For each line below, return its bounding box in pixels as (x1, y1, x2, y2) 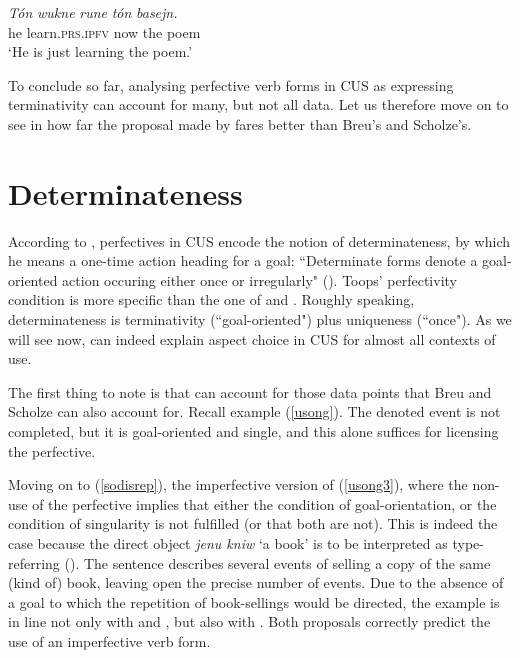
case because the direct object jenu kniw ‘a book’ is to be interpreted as (8, 533, 448, 553)
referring (8, 552, 60, 573)
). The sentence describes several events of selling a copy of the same (69, 552, 491, 573)
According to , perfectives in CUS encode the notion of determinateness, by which (8, 230, 511, 251)
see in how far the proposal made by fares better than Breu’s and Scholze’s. (8, 113, 472, 134)
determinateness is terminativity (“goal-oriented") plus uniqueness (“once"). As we (8, 309, 512, 330)
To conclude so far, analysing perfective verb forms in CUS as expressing (8, 74, 454, 95)
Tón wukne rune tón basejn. (8, 2, 178, 22)
